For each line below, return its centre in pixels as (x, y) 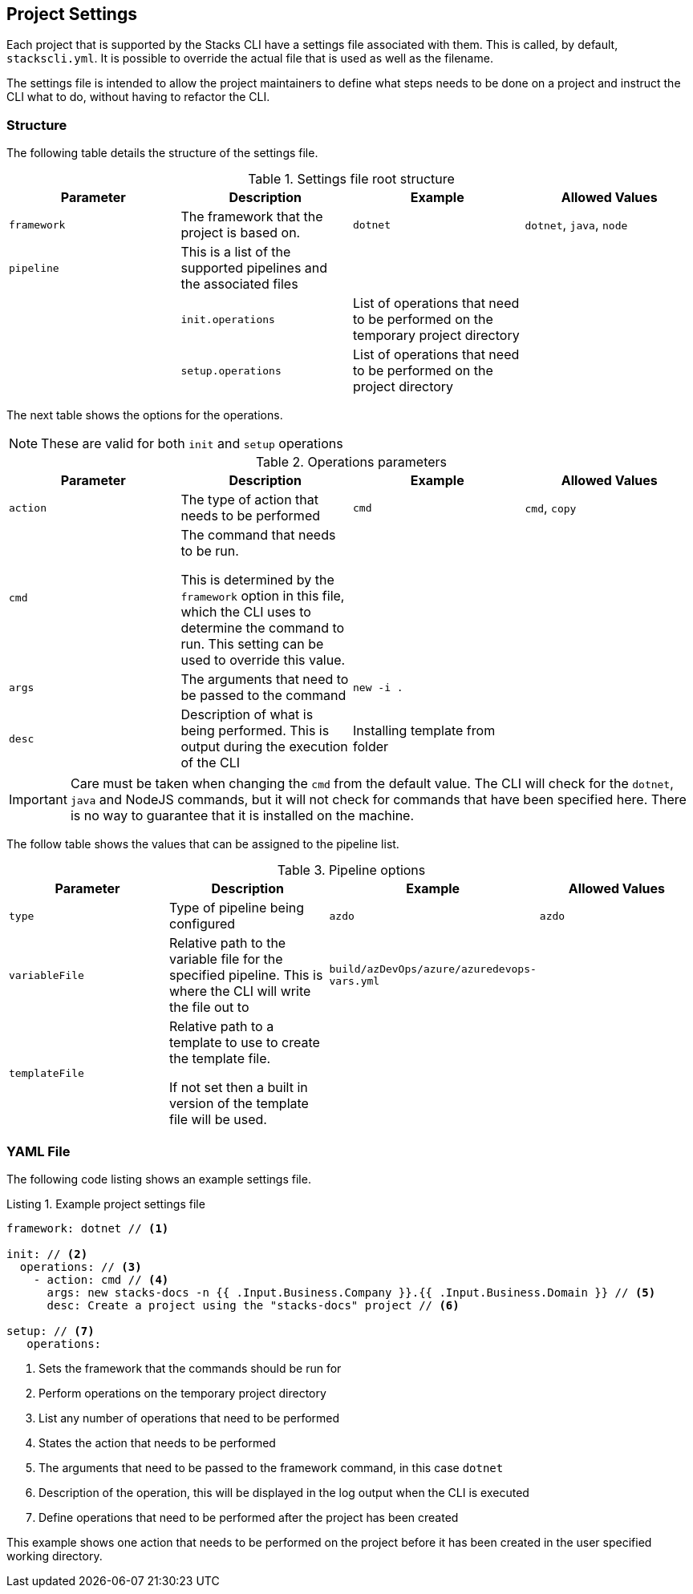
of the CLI (211, 763)
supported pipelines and (254, 268)
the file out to (209, 1007)
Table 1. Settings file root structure (351, 179)
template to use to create (244, 1043)
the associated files (239, 284)
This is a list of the (236, 252)
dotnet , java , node (576, 225)
